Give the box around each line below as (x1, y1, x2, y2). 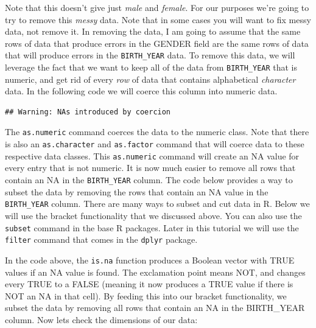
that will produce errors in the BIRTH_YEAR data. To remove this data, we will (5, 49, 295, 61)
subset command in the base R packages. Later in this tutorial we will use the (5, 221, 299, 234)
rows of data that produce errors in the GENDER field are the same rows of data (5, 37, 309, 49)
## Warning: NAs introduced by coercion (5, 107, 171, 116)
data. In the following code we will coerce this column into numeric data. (5, 85, 278, 97)
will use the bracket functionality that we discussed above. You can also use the (5, 209, 302, 222)
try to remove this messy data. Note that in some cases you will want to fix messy (5, 13, 311, 26)
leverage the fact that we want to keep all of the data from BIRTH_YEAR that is (5, 61, 298, 74)
